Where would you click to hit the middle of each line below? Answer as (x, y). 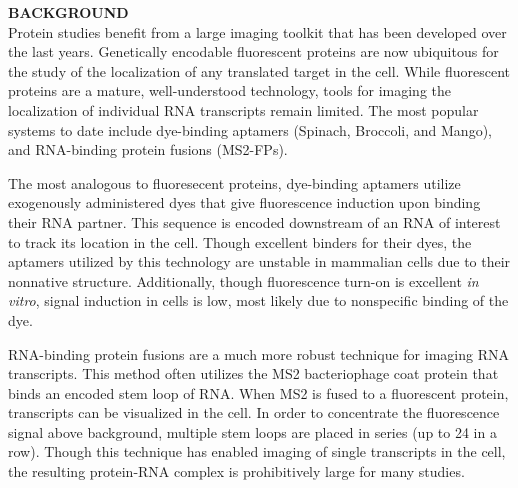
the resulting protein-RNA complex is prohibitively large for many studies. (236, 471)
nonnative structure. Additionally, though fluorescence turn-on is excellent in (243, 280)
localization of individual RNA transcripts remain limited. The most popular (243, 109)
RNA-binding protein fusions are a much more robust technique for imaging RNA (258, 353)
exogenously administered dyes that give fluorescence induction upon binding (244, 202)
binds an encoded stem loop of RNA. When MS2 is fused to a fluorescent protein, (258, 392)
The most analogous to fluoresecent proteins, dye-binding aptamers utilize (234, 182)
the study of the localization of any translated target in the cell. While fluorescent (259, 70)
